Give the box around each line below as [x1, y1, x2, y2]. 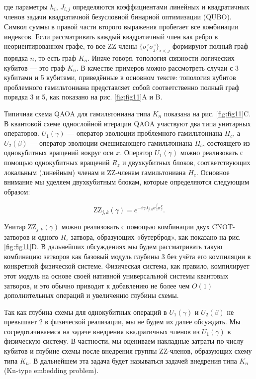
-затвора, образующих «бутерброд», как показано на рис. [68, 231, 241, 242]
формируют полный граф [172, 41, 249, 51]
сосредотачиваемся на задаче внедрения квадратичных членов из [4, 326, 200, 336]
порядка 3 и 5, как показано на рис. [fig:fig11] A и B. [4, 92, 163, 102]
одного [38, 231, 59, 242]
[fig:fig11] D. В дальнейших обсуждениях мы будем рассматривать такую [4, 241, 223, 252]
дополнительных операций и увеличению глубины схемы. [4, 290, 179, 300]
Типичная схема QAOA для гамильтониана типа [4, 108, 150, 118]
